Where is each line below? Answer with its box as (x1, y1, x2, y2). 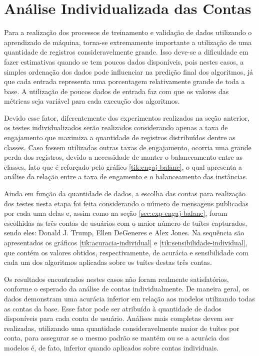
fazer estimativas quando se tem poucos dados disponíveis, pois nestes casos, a (4, 56, 244, 67)
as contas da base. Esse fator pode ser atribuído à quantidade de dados (4, 303, 221, 313)
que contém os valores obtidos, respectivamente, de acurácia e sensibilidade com (4, 247, 248, 257)
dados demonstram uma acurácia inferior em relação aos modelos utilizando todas (4, 293, 255, 303)
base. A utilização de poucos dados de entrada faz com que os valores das (4, 86, 229, 96)
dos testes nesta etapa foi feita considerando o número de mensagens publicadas (4, 198, 248, 208)
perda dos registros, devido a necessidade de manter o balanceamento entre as (4, 152, 242, 162)
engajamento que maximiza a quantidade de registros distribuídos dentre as (4, 132, 235, 143)
